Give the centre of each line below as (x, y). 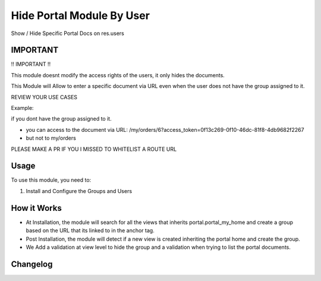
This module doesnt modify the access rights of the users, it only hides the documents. (118, 75)
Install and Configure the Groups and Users (79, 191)
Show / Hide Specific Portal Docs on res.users (67, 33)
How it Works (36, 208)
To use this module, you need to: (51, 180)
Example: (22, 108)
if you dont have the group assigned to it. (62, 119)
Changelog (32, 264)
